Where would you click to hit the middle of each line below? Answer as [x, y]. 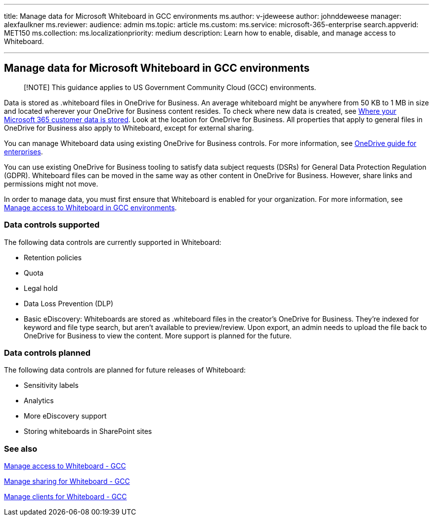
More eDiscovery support [65, 416]
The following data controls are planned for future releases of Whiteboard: [125, 370]
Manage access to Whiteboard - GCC [65, 466]
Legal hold [41, 288]
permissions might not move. [51, 184]
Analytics [39, 401]
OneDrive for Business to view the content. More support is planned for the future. [158, 335]
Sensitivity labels [51, 385]
